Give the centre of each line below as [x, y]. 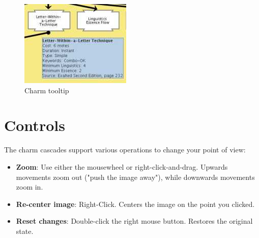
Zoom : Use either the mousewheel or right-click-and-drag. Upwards [122, 166]
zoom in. [30, 187]
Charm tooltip [47, 90]
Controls [35, 125]
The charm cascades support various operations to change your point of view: [125, 150]
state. [25, 231]
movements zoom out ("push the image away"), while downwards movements [135, 177]
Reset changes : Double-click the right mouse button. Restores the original [134, 221]
